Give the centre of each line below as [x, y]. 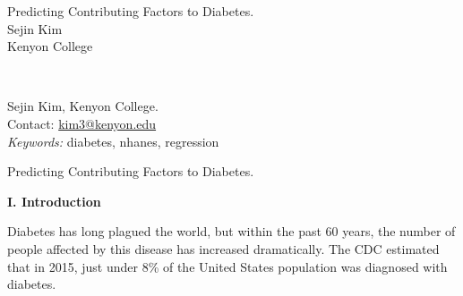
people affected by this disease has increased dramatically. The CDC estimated [223, 248]
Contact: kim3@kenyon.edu [82, 123]
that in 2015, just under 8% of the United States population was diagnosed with [227, 266]
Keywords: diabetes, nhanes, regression [113, 141]
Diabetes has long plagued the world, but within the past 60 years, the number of [231, 231]
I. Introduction [54, 201]
